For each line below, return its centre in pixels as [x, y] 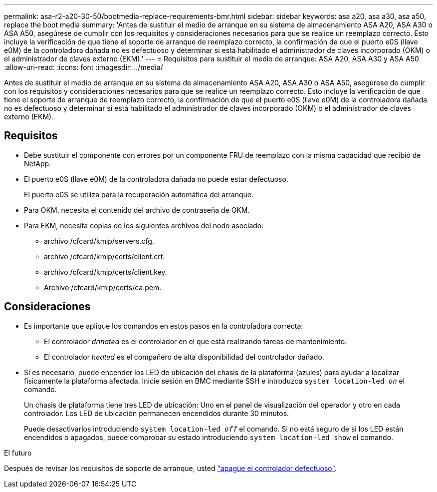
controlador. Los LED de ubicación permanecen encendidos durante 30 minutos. [157, 413]
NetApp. [38, 163]
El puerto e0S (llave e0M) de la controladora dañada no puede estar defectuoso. [156, 179]
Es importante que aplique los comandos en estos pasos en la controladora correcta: [164, 326]
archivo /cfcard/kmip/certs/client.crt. [105, 256]
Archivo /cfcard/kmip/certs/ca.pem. [103, 287]
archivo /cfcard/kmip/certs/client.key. [106, 272]
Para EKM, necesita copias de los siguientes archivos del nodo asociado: [144, 225]
